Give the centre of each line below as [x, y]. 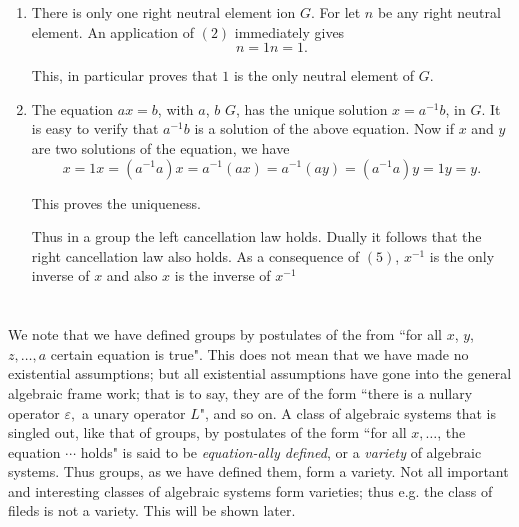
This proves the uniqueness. [116, 202]
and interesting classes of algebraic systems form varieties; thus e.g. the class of [250, 490]
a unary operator [133, 412]
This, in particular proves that [124, 75]
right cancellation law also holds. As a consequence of [195, 255]
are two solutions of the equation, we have [160, 147]
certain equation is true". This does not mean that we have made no [259, 353]
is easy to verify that [95, 128]
